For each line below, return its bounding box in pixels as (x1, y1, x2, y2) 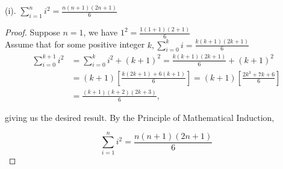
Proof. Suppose (5, 26, 60, 38)
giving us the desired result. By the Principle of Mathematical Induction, (5, 111, 275, 123)
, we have (83, 26, 118, 38)
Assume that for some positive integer (5, 38, 145, 51)
